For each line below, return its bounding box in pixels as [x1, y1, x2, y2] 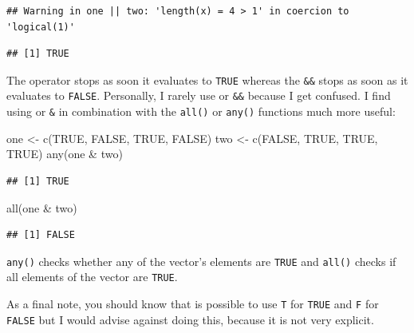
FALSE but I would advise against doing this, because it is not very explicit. [6, 311, 374, 327]
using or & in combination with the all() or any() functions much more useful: [6, 103, 396, 120]
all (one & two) [6, 199, 77, 216]
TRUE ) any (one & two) [6, 145, 123, 162]
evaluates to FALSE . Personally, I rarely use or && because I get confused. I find [6, 87, 391, 104]
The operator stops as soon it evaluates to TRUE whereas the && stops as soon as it [6, 71, 408, 88]
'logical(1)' [6, 21, 75, 33]
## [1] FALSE [6, 229, 75, 241]
